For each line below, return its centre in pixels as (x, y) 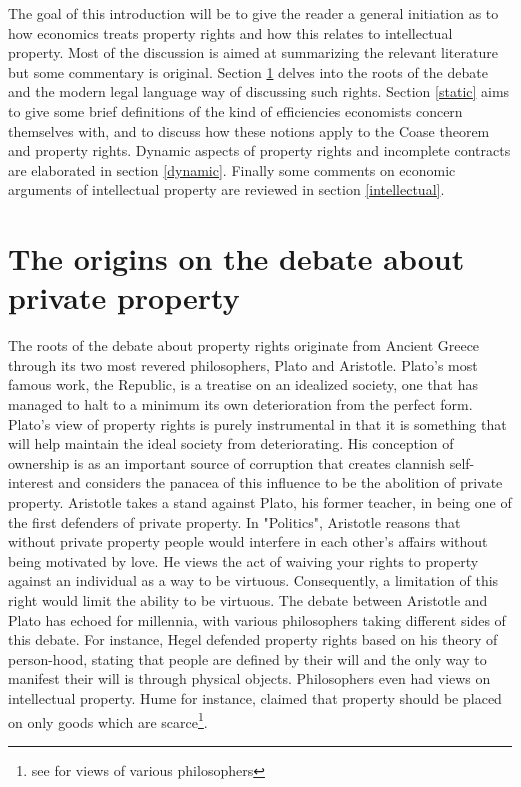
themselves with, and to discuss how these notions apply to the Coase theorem (249, 130)
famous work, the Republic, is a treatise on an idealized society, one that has (243, 384)
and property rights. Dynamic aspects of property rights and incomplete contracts (259, 150)
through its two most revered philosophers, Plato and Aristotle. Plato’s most (243, 364)
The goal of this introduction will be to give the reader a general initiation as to (253, 13)
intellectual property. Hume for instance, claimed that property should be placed (255, 697)
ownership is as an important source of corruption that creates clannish (227, 462)
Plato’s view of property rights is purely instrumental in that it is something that (257, 423)
